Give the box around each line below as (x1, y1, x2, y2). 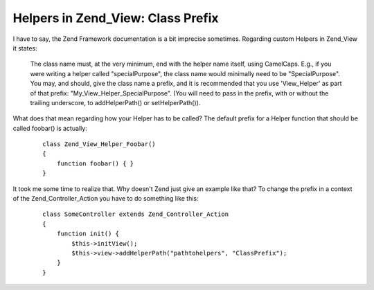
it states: (12, 44, 37, 52)
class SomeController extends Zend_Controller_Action (42, 210, 229, 218)
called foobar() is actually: (12, 124, 88, 132)
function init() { (56, 230, 120, 238)
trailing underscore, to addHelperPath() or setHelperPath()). (30, 98, 201, 107)
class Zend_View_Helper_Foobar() (42, 141, 156, 148)
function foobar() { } (56, 159, 134, 167)
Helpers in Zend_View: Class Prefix (12, 10, 219, 26)
